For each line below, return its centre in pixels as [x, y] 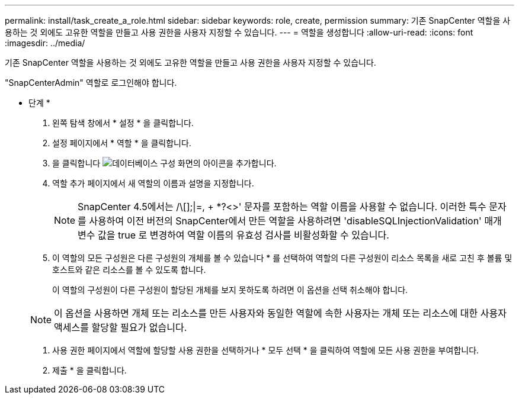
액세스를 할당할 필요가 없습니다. [121, 327]
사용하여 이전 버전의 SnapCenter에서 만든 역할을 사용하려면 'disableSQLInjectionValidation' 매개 [295, 221]
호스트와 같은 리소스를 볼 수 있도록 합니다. [129, 270]
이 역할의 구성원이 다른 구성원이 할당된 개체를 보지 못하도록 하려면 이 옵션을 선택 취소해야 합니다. [230, 290]
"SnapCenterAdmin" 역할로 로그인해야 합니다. [91, 83]
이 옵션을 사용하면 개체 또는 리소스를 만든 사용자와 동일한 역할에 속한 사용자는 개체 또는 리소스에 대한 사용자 [280, 313]
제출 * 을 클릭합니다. [89, 370]
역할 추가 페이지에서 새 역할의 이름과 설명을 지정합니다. [153, 183]
